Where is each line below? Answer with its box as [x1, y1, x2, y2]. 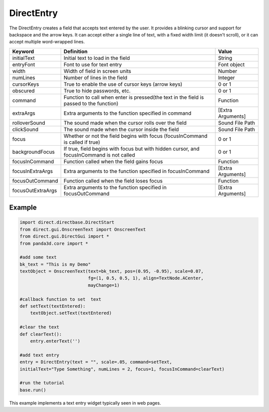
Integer [218, 74, 235, 81]
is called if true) [63, 139, 101, 146]
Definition [63, 48, 88, 55]
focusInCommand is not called [63, 151, 135, 158]
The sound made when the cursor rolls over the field [63, 119, 187, 126]
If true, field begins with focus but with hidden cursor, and [63, 145, 200, 152]
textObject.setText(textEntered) [30, 310, 112, 316]
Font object [218, 61, 245, 68]
